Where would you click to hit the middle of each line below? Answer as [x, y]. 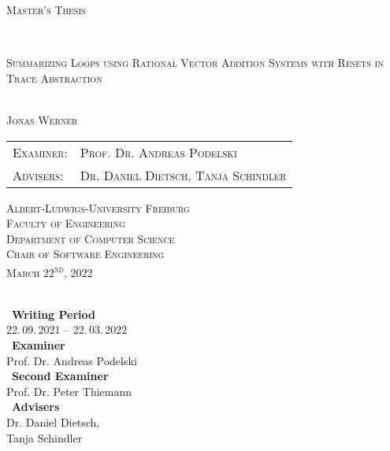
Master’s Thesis [46, 9]
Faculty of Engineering [66, 223]
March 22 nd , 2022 [50, 271]
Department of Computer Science [91, 238]
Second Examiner [60, 376]
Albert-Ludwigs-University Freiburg [98, 207]
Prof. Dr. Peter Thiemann [69, 391]
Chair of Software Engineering [85, 254]
